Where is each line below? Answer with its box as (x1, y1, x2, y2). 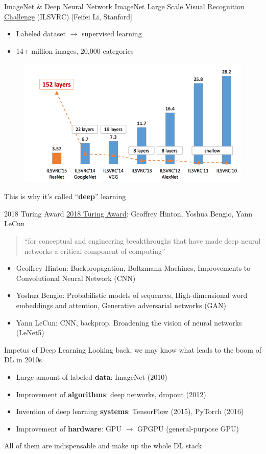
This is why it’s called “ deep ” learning (4, 191, 126, 202)
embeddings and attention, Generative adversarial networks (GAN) (16, 300, 227, 310)
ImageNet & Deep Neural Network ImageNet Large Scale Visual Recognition (4, 1, 245, 11)
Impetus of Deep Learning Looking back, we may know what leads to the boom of (4, 344, 261, 355)
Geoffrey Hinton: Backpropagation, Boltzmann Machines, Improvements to (16, 263, 251, 273)
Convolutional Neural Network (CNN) (16, 272, 136, 283)
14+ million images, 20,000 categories (16, 45, 134, 56)
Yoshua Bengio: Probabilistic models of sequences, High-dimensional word (16, 290, 248, 300)
